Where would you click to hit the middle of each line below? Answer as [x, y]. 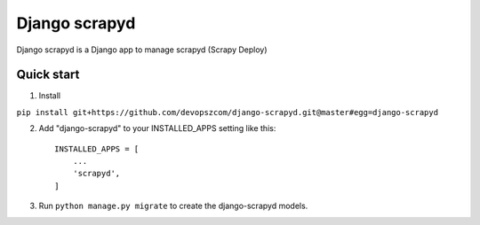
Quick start [48, 75]
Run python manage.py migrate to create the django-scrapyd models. [173, 206]
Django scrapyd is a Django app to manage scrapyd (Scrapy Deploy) [142, 50]
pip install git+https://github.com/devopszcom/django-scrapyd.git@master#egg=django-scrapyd [228, 112]
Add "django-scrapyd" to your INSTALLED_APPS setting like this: [157, 128]
